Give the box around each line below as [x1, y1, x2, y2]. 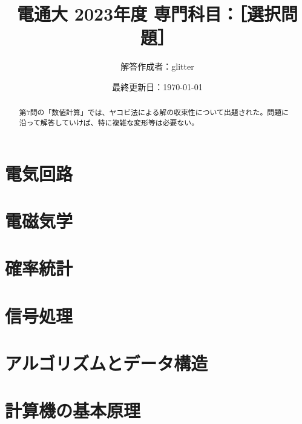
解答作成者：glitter [120, 60, 194, 73]
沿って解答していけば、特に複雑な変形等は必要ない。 [19, 117, 199, 127]
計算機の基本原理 [5, 398, 141, 423]
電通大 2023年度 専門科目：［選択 [17, 1, 281, 26]
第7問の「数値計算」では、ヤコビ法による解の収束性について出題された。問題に [19, 107, 289, 118]
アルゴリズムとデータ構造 [5, 351, 208, 376]
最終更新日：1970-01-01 [112, 80, 203, 93]
